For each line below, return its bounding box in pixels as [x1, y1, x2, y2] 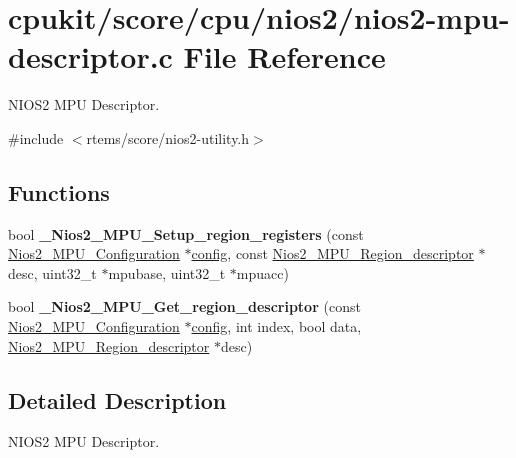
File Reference [183, 36, 386, 77]
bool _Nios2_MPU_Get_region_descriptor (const [8, 296, 361, 317]
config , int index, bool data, [191, 316, 362, 337]
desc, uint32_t [8, 262, 97, 283]
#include [8, 127, 64, 148]
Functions [8, 176, 110, 207]
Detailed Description [8, 384, 227, 415]
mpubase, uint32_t [108, 262, 226, 283]
